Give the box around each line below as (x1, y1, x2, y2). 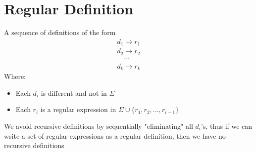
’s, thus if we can (201, 120, 253, 131)
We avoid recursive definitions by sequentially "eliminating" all (4, 120, 193, 131)
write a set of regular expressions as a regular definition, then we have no (4, 130, 226, 141)
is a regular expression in (40, 104, 116, 114)
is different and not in (41, 87, 107, 98)
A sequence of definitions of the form (4, 27, 116, 38)
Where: (4, 71, 26, 81)
